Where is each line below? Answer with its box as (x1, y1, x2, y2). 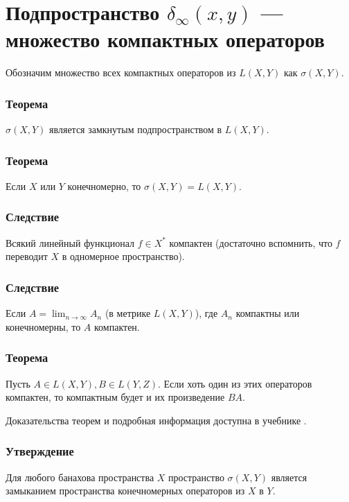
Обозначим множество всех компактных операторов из (6, 65, 236, 80)
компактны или (235, 306, 300, 320)
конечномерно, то (67, 178, 141, 193)
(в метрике (105, 306, 151, 320)
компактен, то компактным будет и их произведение (6, 390, 225, 404)
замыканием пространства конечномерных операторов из (6, 483, 245, 498)
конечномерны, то (6, 319, 81, 334)
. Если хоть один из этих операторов (158, 376, 312, 390)
